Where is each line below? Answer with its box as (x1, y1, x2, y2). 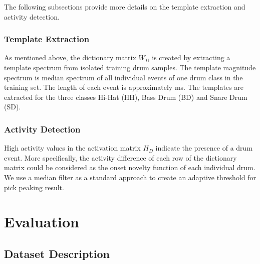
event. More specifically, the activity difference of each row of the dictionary (4, 152, 237, 163)
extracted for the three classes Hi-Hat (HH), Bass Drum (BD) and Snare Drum (4, 91, 247, 102)
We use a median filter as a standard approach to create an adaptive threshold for (4, 172, 256, 182)
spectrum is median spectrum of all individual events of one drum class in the (4, 72, 243, 82)
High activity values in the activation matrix (4, 143, 141, 153)
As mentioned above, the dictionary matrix (4, 52, 136, 63)
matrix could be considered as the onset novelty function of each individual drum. (4, 162, 255, 173)
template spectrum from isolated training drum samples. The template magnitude (4, 62, 256, 72)
